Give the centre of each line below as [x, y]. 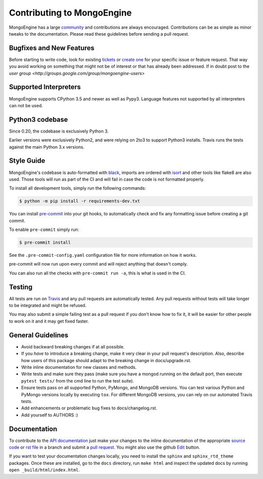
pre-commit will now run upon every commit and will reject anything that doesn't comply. [98, 264]
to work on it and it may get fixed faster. [49, 321]
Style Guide [27, 161]
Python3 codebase [38, 119]
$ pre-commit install [45, 243]
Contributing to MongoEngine [70, 13]
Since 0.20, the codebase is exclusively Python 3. [59, 131]
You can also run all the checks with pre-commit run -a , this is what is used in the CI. [97, 273]
